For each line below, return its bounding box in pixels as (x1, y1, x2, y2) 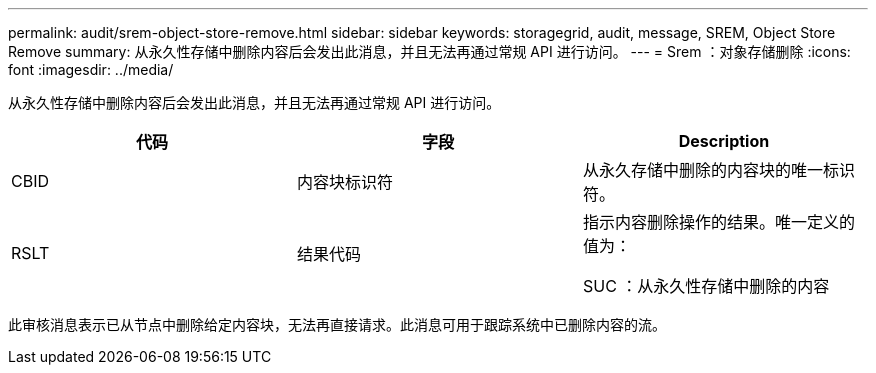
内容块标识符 (296, 172, 393, 192)
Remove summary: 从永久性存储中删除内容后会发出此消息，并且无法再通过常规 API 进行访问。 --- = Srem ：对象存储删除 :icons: (8, 43, 851, 60)
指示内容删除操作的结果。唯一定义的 (582, 212, 855, 232)
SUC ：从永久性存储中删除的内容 (582, 276, 830, 296)
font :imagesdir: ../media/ (8, 61, 174, 78)
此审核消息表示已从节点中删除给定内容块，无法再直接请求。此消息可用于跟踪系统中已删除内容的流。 (8, 316, 666, 333)
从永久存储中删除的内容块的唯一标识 (582, 160, 855, 180)
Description (678, 131, 770, 151)
